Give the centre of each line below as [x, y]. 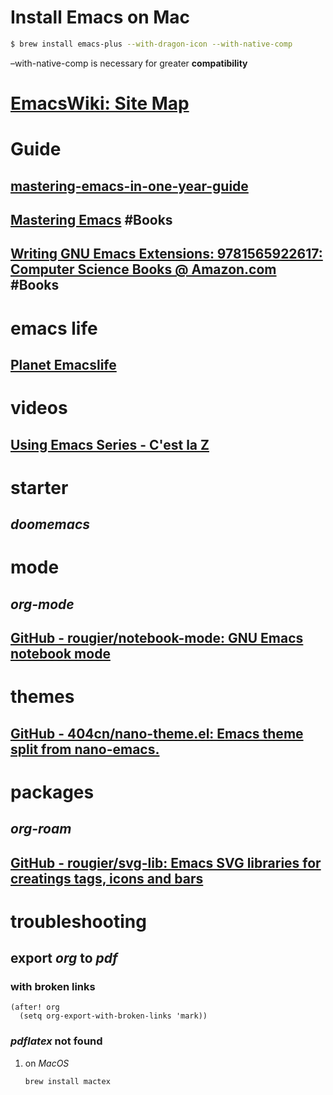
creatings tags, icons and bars [107, 878]
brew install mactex [67, 1081]
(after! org [35, 1007]
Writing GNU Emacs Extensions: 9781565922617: [166, 254]
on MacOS [47, 1063]
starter [39, 487]
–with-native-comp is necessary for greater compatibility [129, 63]
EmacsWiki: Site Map [100, 103]
